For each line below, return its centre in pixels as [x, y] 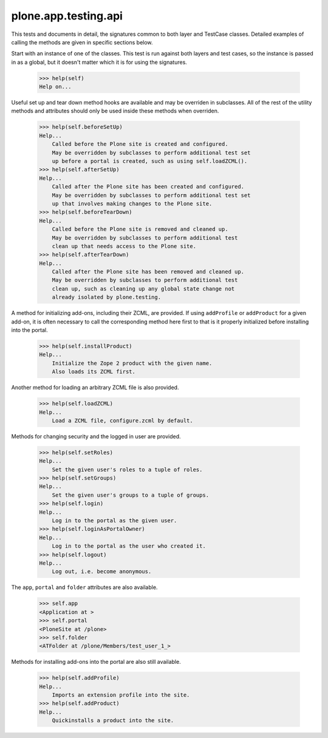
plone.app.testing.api [67, 16]
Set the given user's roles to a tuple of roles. [127, 469]
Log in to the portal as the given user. [114, 521]
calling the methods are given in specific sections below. [82, 42]
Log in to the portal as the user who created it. [129, 546]
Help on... [55, 87]
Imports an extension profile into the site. [121, 695]
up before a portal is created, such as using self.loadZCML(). [150, 161]
